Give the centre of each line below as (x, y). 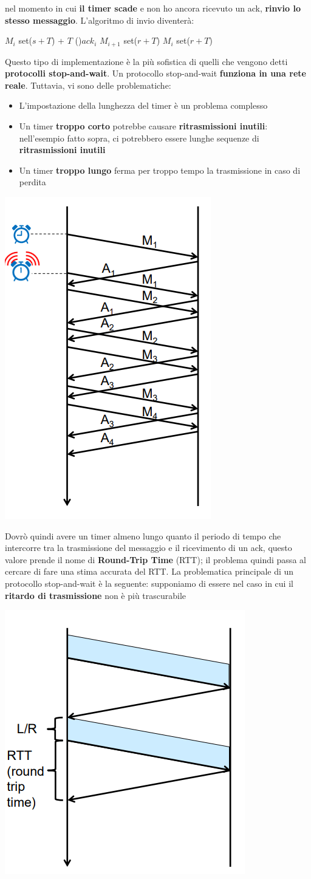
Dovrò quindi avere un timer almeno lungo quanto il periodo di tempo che (143, 535)
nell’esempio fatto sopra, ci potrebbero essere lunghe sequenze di (139, 138)
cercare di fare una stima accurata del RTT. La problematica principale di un (149, 571)
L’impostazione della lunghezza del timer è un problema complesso (143, 105)
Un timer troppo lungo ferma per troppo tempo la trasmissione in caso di (160, 170)
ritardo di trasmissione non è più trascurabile (96, 595)
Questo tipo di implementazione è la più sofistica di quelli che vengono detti (146, 61)
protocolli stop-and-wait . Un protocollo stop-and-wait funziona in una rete (155, 73)
